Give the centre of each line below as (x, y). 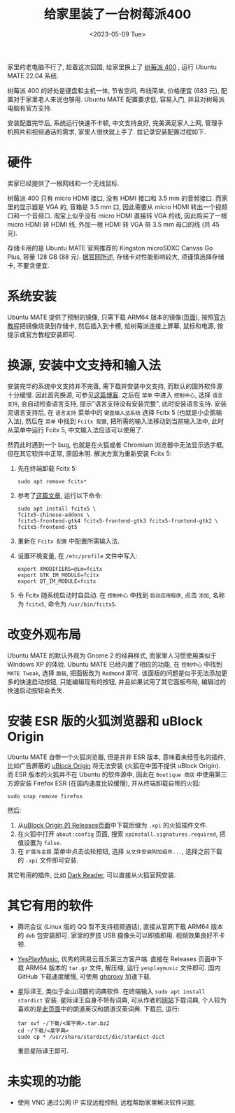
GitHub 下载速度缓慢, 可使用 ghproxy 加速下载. (84, 976)
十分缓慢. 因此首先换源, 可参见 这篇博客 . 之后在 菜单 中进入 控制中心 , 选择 (109, 395)
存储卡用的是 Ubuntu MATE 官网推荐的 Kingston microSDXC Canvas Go (110, 248)
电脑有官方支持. (30, 108)
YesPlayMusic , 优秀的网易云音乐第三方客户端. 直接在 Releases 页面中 (117, 958)
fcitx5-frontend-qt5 (47, 527)
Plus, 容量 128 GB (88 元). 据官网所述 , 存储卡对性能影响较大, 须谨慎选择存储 (116, 257)
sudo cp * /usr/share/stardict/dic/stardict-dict (91, 1037)
